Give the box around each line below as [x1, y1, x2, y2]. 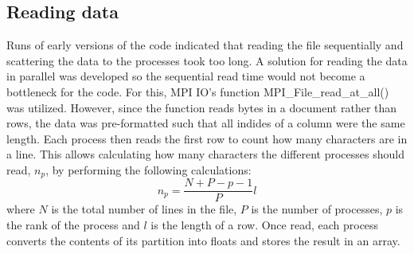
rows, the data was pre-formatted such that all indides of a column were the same [6, 115, 405, 131]
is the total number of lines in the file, [51, 201, 237, 217]
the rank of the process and [6, 217, 140, 233]
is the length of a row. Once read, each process [150, 217, 379, 233]
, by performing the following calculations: [45, 161, 252, 178]
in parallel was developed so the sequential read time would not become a [6, 68, 365, 84]
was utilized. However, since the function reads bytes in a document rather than [6, 99, 397, 115]
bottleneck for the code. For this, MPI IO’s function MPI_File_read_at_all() [6, 83, 389, 100]
